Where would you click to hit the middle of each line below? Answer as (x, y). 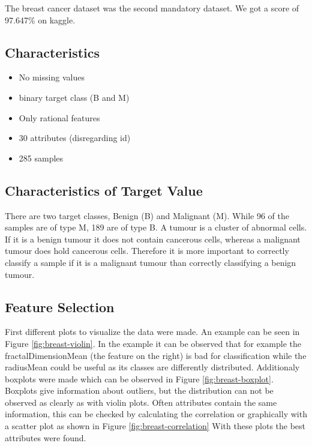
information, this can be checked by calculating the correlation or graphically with (156, 414)
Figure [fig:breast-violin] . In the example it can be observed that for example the (153, 343)
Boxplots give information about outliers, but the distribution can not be (139, 390)
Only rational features (59, 117)
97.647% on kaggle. (40, 20)
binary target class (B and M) (74, 97)
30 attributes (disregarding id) (75, 138)
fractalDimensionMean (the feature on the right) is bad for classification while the (156, 355)
